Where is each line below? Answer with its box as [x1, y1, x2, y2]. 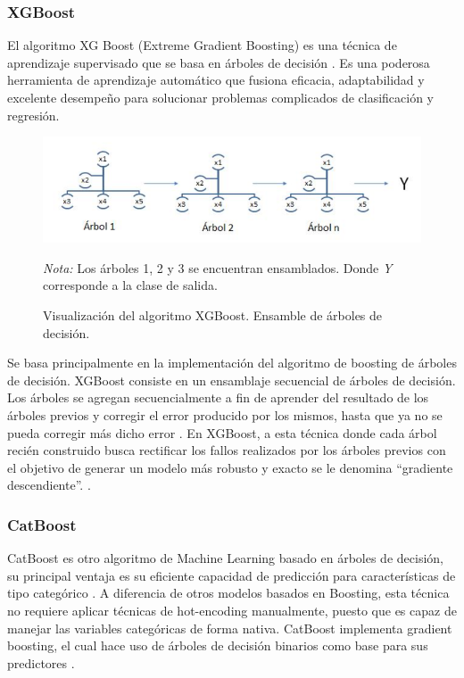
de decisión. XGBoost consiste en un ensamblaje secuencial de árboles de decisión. [7, 370, 456, 389]
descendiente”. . [7, 475, 91, 494]
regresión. [7, 105, 60, 124]
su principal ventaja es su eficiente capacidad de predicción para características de [7, 566, 456, 584]
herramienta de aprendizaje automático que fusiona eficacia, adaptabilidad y [7, 70, 425, 89]
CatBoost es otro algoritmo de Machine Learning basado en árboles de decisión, [7, 549, 443, 567]
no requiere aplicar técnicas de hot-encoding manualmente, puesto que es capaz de [7, 600, 457, 619]
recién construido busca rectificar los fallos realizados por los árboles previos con [7, 441, 446, 459]
